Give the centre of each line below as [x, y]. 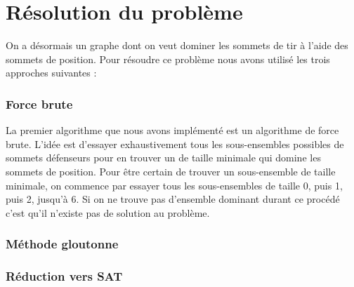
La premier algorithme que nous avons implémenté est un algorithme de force [172, 130]
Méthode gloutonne [62, 244]
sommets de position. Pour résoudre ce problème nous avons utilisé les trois [168, 59]
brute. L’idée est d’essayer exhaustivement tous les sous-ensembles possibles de [175, 143]
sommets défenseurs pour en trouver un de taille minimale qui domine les [163, 158]
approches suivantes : [51, 73]
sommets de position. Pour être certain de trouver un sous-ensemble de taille [171, 171]
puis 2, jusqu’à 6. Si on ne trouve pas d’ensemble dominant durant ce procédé [173, 199]
